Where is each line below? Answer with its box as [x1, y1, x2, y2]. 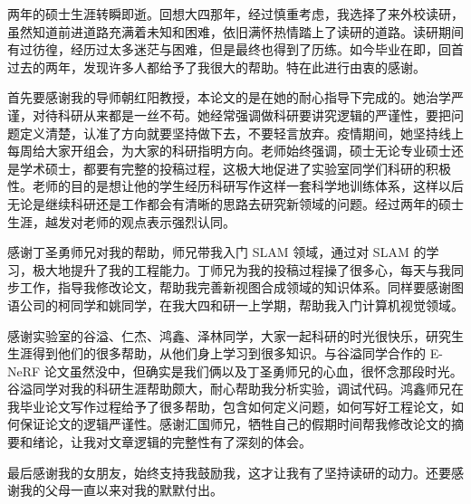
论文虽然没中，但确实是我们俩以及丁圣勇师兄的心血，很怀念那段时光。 [43, 361, 463, 380]
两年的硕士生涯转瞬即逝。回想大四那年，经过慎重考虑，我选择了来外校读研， [7, 5, 464, 23]
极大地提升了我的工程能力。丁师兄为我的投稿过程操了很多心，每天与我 [32, 260, 451, 279]
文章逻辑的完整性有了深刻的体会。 [108, 433, 312, 452]
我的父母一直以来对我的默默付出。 [19, 480, 223, 499]
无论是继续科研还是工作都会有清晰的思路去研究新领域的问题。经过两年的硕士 [7, 194, 464, 213]
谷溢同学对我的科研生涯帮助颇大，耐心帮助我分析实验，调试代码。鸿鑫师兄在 [7, 379, 464, 398]
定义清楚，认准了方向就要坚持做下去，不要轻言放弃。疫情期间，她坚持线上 [19, 123, 464, 142]
